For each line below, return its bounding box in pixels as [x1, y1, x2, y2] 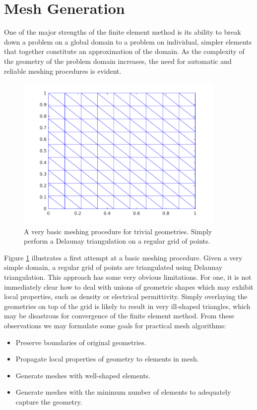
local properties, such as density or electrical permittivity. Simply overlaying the [4, 291, 248, 302]
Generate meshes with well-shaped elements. [15, 370, 151, 380]
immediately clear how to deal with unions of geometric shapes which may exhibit [4, 281, 254, 292]
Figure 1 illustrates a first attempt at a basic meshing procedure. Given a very [4, 252, 243, 262]
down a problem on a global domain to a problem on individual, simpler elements [4, 36, 252, 47]
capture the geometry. [15, 396, 82, 407]
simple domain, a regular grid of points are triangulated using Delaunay [4, 262, 223, 272]
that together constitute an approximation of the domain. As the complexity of [4, 46, 245, 56]
